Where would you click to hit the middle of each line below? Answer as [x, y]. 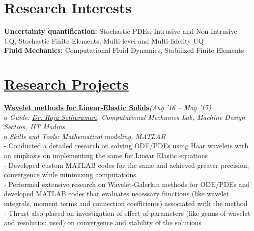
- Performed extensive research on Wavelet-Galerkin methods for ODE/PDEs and [127, 184]
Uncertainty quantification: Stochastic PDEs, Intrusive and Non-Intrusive [121, 31]
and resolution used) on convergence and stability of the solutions [103, 222]
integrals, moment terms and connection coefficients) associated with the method [126, 203]
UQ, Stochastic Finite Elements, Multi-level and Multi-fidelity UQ [104, 40]
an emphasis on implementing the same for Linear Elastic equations [106, 155]
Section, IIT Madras [35, 127]
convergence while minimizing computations [70, 174]
